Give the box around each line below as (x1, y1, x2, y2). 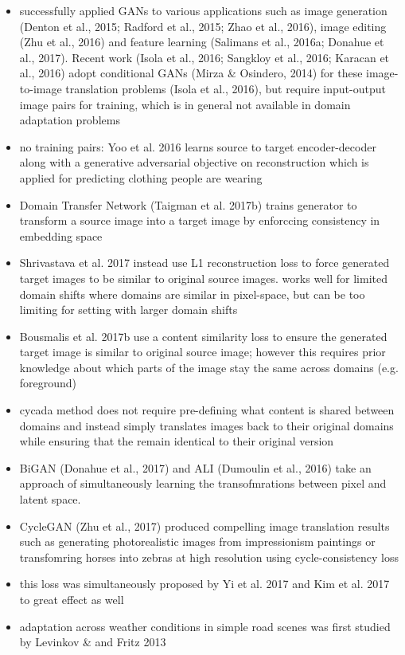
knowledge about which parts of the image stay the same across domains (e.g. (19, 359, 399, 375)
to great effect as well (19, 591, 124, 607)
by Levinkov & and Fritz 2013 (19, 633, 166, 650)
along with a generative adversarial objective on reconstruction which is (19, 154, 369, 171)
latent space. (19, 491, 81, 508)
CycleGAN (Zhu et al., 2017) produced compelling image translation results (19, 517, 390, 534)
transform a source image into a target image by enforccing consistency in (19, 212, 380, 229)
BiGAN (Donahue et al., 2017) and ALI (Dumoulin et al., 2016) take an (19, 459, 372, 476)
